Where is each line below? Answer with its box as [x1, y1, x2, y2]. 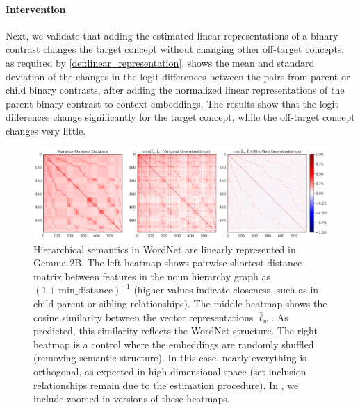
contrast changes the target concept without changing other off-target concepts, [6, 42, 345, 56]
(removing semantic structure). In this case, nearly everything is [33, 350, 306, 365]
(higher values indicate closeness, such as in [133, 282, 319, 297]
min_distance [58, 286, 113, 296]
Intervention [6, 1, 66, 16]
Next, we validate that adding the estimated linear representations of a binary [6, 28, 338, 42]
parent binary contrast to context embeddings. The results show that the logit [6, 96, 338, 110]
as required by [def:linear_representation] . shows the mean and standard [6, 55, 315, 69]
